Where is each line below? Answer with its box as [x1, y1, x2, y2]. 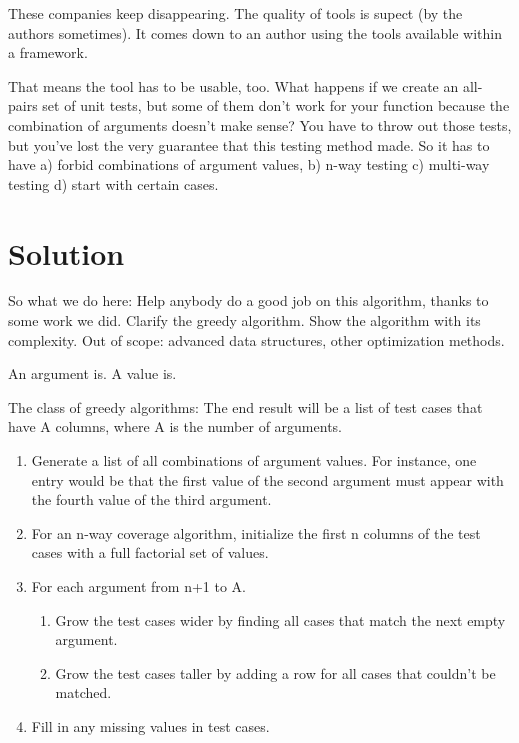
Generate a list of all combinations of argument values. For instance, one [31, 450, 477, 471]
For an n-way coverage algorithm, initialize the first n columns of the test [31, 522, 481, 543]
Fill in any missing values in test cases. [31, 715, 270, 736]
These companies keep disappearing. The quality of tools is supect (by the [8, 3, 463, 23]
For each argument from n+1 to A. [31, 576, 246, 596]
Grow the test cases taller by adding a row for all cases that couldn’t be [55, 662, 496, 683]
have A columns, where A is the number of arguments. [8, 416, 342, 437]
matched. [55, 682, 112, 703]
